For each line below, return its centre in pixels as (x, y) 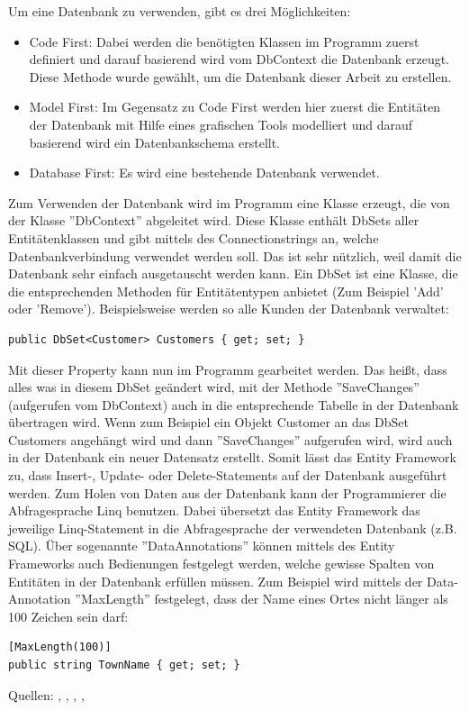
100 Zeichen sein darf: (68, 616)
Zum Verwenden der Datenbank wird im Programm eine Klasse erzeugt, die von (229, 202)
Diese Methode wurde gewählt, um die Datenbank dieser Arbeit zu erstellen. (240, 76)
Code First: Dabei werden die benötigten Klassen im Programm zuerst (224, 41)
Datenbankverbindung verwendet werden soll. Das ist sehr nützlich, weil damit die (235, 255)
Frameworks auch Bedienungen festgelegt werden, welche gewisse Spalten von (221, 564)
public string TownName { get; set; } (124, 665)
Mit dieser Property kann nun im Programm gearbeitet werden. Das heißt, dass (228, 369)
